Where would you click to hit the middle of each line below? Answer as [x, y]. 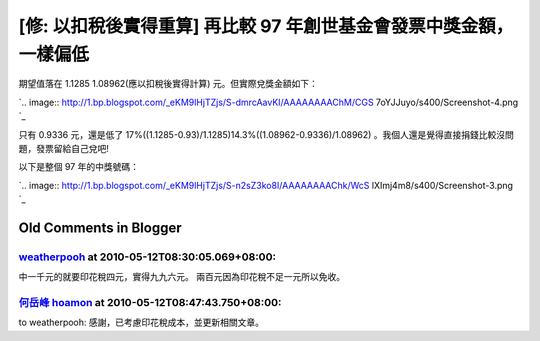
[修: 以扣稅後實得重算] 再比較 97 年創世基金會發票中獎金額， [266, 26]
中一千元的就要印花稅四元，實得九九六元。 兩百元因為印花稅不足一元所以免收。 [181, 277]
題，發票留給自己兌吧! [64, 148]
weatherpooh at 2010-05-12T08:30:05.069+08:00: [147, 257]
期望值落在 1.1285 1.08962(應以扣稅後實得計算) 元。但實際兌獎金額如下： [168, 84]
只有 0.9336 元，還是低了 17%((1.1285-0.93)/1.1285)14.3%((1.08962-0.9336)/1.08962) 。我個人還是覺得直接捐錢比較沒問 [266, 134]
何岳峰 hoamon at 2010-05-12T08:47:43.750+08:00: [150, 302]
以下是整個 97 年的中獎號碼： [79, 167]
